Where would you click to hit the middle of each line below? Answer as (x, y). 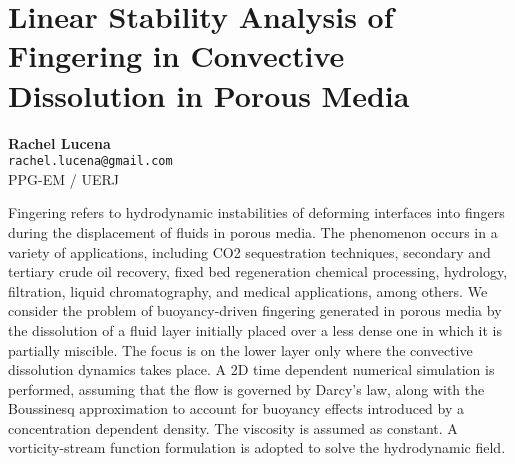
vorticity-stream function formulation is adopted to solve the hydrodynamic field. (257, 447)
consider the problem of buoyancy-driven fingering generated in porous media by (255, 310)
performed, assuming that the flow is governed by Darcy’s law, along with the (246, 388)
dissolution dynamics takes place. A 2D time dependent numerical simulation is (251, 369)
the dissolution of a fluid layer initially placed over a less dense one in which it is (255, 329)
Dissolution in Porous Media (209, 94)
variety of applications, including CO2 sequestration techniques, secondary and (249, 251)
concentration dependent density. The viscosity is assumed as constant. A (233, 427)
